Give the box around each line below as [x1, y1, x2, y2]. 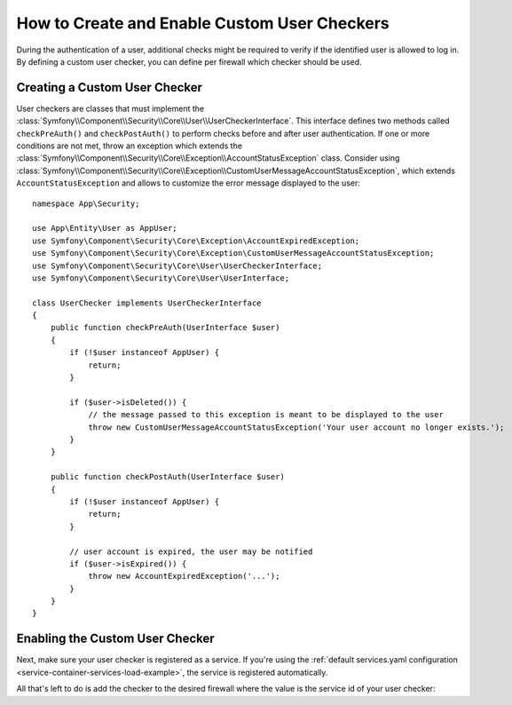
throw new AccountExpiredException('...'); [88, 571, 280, 582]
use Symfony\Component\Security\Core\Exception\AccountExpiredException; [32, 235, 360, 246]
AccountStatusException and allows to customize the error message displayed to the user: [16, 178, 361, 188]
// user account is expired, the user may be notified [69, 546, 313, 557]
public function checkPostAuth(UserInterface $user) [50, 471, 286, 482]
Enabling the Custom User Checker [16, 631, 215, 646]
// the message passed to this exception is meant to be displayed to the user [88, 409, 444, 420]
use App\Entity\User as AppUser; [32, 223, 177, 234]
